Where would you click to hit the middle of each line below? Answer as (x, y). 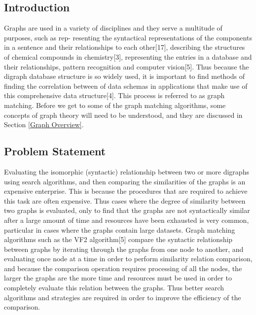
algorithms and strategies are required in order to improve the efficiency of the (123, 297)
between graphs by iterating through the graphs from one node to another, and (124, 249)
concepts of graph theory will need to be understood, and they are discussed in (123, 115)
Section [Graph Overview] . (44, 124)
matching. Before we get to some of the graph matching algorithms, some (115, 105)
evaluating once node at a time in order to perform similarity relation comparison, (128, 259)
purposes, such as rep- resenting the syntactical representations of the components (128, 37)
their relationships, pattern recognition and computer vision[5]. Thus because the (127, 66)
